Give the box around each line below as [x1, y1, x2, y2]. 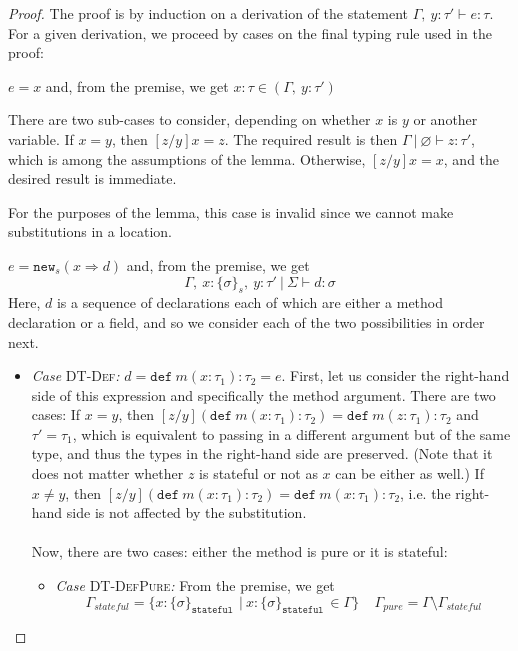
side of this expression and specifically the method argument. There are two [31, 384, 496, 405]
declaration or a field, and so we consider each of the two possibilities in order [8, 311, 485, 332]
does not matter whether [31, 463, 184, 484]
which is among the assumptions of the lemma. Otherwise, [8, 148, 366, 169]
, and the [443, 148, 500, 169]
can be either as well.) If [335, 463, 484, 484]
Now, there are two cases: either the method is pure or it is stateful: [31, 541, 448, 562]
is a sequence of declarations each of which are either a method [56, 292, 444, 313]
